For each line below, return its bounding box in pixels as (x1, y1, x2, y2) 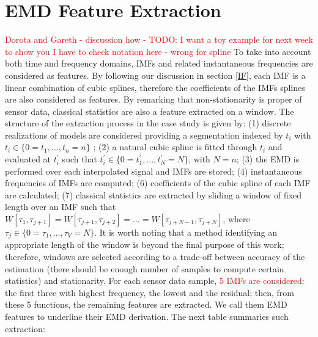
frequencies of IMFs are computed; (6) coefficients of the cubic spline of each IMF (5, 176, 311, 189)
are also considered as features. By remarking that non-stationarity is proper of (5, 93, 302, 106)
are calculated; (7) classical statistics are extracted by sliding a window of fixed (5, 188, 302, 201)
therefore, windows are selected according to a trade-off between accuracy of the (5, 250, 305, 263)
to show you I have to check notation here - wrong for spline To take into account (5, 45, 311, 57)
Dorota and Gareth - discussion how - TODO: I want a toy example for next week (5, 33, 313, 46)
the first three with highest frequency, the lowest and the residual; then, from (5, 286, 295, 299)
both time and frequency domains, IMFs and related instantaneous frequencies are (5, 57, 313, 70)
